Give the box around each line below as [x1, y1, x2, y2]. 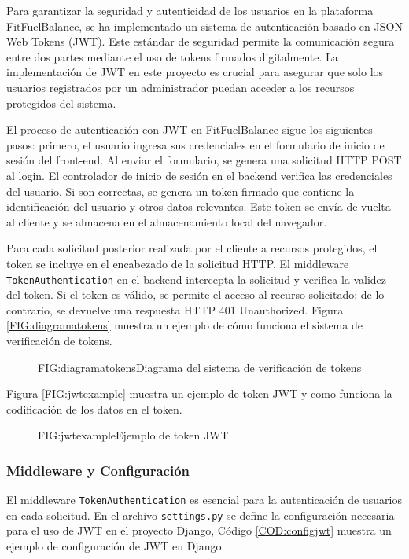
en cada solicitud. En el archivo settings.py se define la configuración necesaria [6, 506, 395, 523]
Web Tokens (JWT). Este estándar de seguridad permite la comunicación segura [6, 33, 395, 50]
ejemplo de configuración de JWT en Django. [6, 538, 225, 554]
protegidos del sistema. [6, 94, 116, 111]
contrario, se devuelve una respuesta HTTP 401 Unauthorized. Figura [6, 301, 344, 318]
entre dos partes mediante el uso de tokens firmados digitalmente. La [6, 48, 338, 64]
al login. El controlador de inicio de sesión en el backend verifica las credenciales [6, 167, 392, 183]
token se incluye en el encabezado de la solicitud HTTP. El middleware [6, 255, 349, 271]
